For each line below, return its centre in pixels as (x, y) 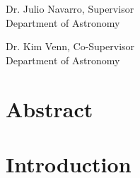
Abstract (49, 108)
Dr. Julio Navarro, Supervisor (70, 8)
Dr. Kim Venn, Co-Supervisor (70, 46)
